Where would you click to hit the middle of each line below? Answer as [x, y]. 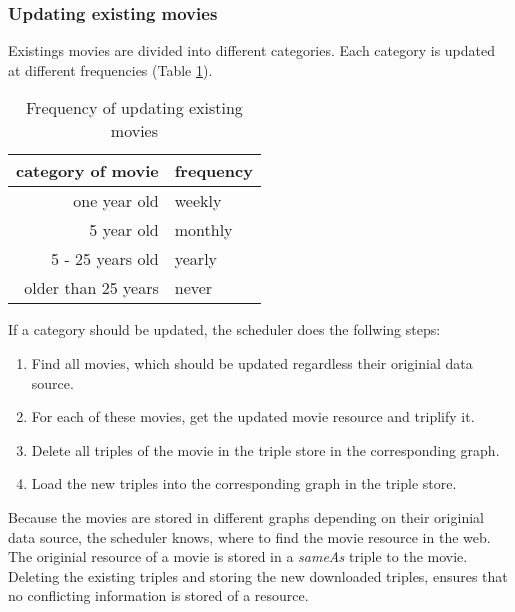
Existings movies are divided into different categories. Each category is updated [252, 50]
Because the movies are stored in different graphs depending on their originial [246, 516]
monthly [203, 230]
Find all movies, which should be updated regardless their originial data [252, 363]
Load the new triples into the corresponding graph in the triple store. [244, 483]
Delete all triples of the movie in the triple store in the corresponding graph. [265, 449]
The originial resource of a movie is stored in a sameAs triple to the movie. [238, 556]
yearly [196, 259]
